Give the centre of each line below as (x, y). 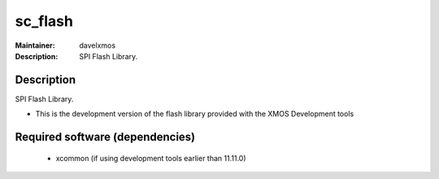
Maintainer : (35, 45)
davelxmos (98, 45)
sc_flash (44, 21)
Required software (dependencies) (105, 137)
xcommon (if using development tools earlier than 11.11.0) (151, 158)
